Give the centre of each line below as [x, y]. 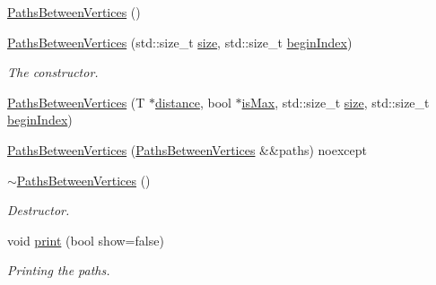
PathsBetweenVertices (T [76, 102]
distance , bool [193, 102]
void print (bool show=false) [86, 240]
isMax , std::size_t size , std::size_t [336, 102]
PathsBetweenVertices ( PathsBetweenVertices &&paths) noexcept [187, 149]
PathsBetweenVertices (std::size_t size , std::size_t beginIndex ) [180, 42]
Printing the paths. [59, 270]
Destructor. [39, 210]
